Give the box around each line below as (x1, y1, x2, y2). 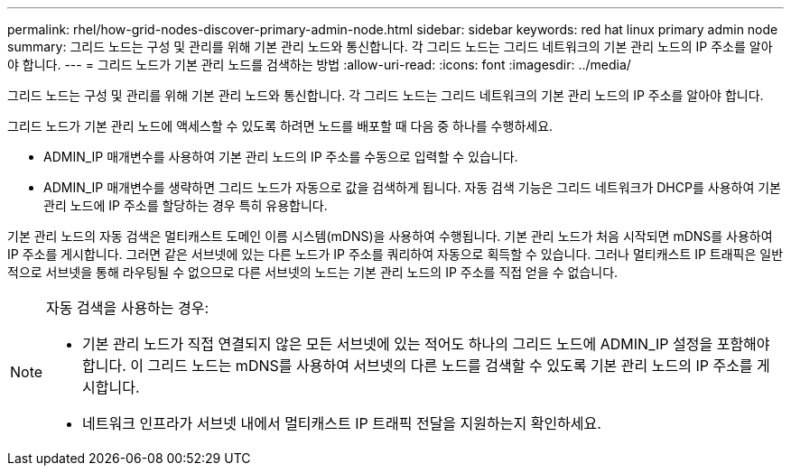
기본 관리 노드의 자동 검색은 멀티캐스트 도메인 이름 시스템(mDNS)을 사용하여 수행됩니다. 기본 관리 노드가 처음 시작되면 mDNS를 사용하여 (7, 228, 773, 244)
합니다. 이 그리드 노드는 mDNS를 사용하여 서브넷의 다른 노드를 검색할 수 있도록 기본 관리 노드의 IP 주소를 (82, 357, 753, 375)
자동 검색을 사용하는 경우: (46, 299, 209, 317)
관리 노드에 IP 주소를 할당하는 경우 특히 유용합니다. (43, 198, 328, 213)
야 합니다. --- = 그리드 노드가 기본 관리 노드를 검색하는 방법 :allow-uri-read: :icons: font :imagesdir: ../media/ (7, 57, 631, 72)
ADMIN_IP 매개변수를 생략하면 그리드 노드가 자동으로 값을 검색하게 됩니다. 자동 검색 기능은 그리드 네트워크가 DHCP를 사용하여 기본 (43, 180, 781, 195)
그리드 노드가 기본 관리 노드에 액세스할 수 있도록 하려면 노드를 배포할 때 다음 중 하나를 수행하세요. (7, 118, 554, 134)
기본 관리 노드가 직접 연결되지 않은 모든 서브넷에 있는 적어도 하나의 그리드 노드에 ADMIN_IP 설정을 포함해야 (82, 335, 770, 353)
